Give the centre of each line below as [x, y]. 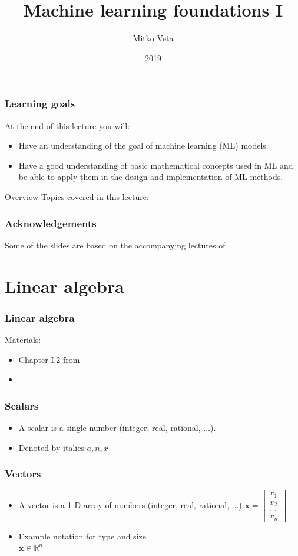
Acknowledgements [51, 223]
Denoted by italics [51, 447]
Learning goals [40, 104]
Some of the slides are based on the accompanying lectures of [115, 245]
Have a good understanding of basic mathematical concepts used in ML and [156, 165]
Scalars [22, 405]
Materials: [23, 339]
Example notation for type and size [82, 536]
